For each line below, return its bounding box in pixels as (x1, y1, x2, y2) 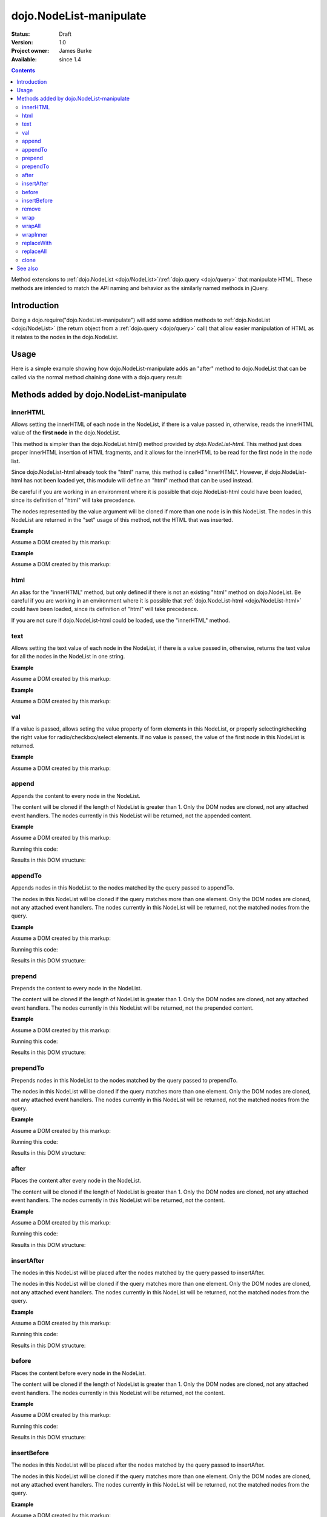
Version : (11, 38, 33, 46)
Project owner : (11, 47, 50, 55)
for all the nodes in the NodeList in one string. (11, 653, 125, 660)
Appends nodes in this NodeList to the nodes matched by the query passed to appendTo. (11, 884, 234, 891)
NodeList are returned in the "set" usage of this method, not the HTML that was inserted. (11, 516, 233, 523)
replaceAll (22, 248, 47, 255)
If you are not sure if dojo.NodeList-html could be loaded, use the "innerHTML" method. (11, 617, 230, 624)
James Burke (59, 47, 92, 55)
